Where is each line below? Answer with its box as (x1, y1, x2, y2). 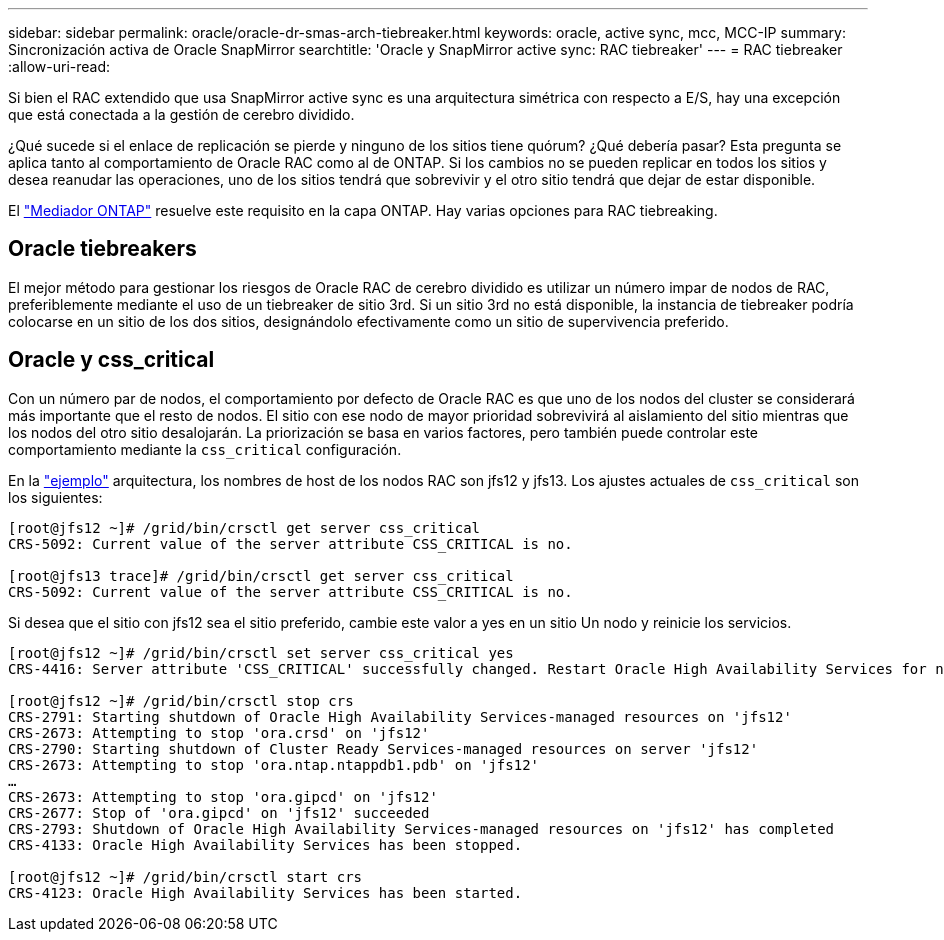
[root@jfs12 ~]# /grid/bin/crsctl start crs (8, 868, 363, 885)
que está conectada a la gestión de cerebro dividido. (8, 106, 355, 123)
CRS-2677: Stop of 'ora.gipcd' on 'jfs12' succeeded (8, 804, 430, 821)
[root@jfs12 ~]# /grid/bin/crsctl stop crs (8, 692, 354, 709)
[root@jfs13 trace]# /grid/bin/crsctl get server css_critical (8, 567, 514, 584)
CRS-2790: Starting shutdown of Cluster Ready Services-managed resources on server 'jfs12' (8, 740, 759, 757)
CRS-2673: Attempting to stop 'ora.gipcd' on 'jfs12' (8, 788, 438, 805)
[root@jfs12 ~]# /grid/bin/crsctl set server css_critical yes (8, 644, 514, 661)
